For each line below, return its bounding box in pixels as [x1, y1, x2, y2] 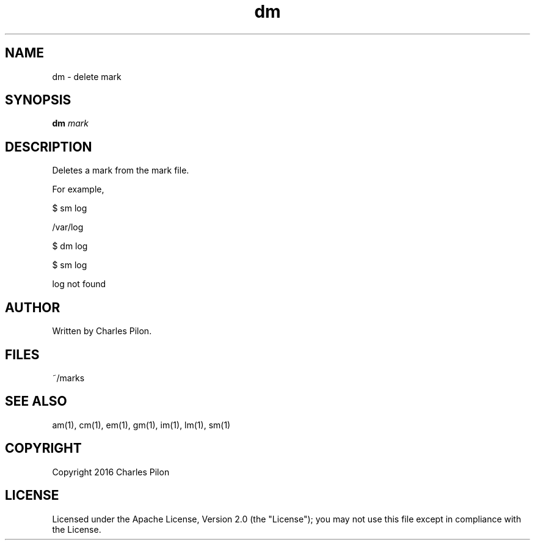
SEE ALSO [5, 393, 67, 409]
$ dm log [52, 241, 88, 252]
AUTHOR [5, 299, 60, 315]
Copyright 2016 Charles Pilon [52, 466, 170, 477]
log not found [52, 279, 106, 290]
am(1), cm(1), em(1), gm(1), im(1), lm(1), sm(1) [52, 419, 231, 430]
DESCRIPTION [5, 139, 92, 155]
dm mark [52, 118, 89, 129]
